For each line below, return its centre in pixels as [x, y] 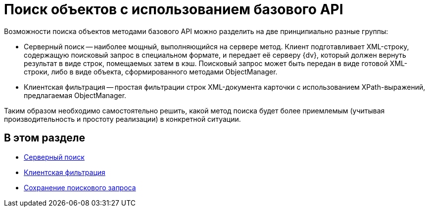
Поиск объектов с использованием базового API [174, 9]
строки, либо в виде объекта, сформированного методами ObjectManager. [151, 71]
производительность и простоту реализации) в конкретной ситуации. [122, 119]
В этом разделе [45, 138]
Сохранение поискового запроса [80, 187]
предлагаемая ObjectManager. [75, 95]
